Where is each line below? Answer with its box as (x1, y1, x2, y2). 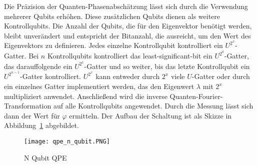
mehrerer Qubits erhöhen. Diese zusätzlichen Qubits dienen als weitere (4, 10, 220, 21)
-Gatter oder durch (191, 71, 250, 81)
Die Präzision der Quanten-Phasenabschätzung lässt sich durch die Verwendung (4, 1, 248, 11)
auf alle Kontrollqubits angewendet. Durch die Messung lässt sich (53, 100, 253, 111)
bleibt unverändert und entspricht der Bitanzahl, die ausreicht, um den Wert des (4, 30, 251, 40)
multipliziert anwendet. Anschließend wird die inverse (4, 90, 167, 101)
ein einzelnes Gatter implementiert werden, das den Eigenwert (4, 81, 194, 91)
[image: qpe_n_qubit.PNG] (24, 137, 110, 145)
